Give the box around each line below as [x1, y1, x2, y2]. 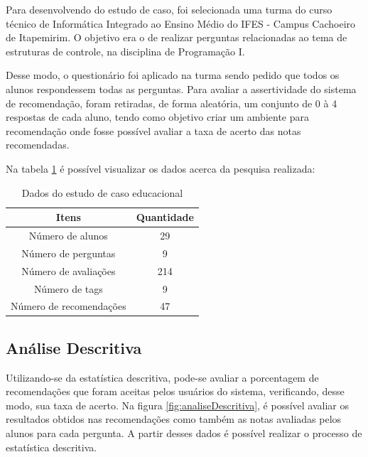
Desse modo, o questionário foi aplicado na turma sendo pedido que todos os [6, 68, 340, 82]
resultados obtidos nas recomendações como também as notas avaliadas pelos [6, 412, 342, 426]
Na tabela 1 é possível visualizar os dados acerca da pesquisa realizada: [6, 161, 315, 176]
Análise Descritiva [6, 336, 142, 358]
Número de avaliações [21, 263, 116, 278]
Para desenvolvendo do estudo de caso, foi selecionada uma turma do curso [6, 2, 332, 16]
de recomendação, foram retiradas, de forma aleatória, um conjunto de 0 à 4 [6, 95, 337, 110]
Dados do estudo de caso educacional [21, 185, 183, 200]
